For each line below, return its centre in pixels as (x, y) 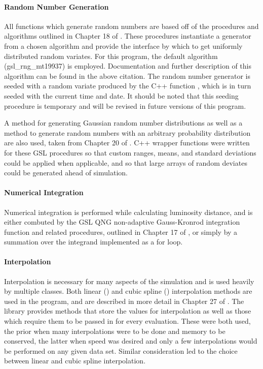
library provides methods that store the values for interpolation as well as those (128, 311)
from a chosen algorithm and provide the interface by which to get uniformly (123, 45)
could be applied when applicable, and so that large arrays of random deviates (126, 162)
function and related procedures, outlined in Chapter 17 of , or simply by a (121, 232)
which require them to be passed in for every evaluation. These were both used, (127, 321)
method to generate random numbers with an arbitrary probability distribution (127, 132)
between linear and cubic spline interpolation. (75, 361)
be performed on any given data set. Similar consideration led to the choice (121, 350)
